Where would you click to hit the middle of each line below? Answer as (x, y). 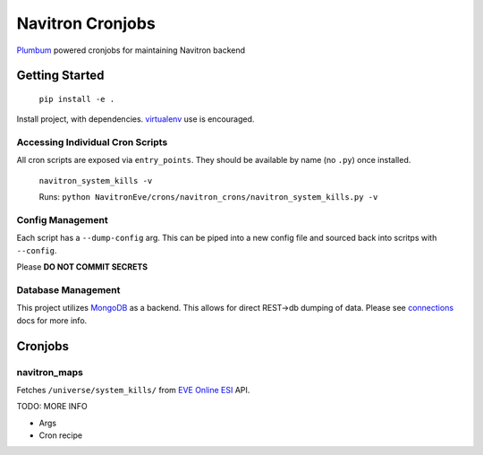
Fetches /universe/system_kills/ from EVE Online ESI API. (133, 390)
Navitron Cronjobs (86, 23)
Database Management (68, 289)
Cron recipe (61, 435)
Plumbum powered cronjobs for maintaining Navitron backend (131, 50)
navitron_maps (50, 372)
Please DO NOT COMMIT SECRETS (82, 267)
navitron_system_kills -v (96, 180)
